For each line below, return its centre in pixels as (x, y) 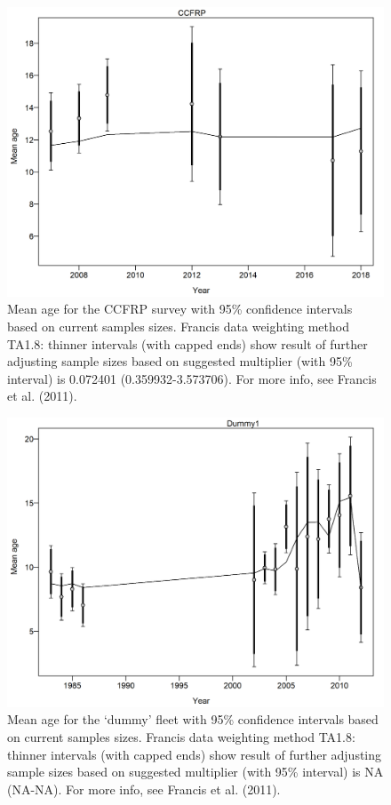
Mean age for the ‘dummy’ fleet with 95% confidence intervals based (193, 719)
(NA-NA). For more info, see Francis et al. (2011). (144, 789)
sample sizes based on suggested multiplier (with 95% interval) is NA (195, 772)
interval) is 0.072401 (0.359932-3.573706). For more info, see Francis (192, 378)
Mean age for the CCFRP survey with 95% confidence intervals (180, 309)
